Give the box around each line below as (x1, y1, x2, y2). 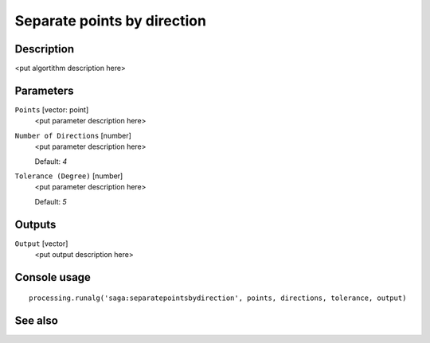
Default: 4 (34, 156, 68, 166)
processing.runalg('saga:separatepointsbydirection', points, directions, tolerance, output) (29, 294, 407, 302)
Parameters (14, 84, 74, 97)
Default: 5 (34, 197, 67, 206)
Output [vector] (14, 239, 68, 248)
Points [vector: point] (14, 104, 89, 115)
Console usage (14, 271, 92, 284)
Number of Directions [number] (14, 131, 131, 140)
